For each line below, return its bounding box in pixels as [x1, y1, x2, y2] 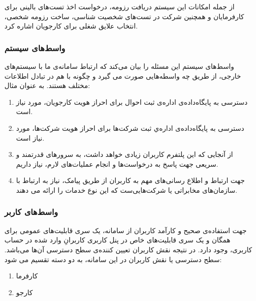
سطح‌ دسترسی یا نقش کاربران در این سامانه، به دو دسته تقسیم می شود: [4, 254, 222, 264]
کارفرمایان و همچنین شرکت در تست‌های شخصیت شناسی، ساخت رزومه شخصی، [4, 11, 244, 21]
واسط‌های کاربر [4, 206, 58, 218]
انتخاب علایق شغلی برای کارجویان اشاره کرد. [4, 21, 138, 31]
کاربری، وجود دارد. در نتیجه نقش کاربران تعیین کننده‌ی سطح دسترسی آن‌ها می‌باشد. [4, 244, 253, 254]
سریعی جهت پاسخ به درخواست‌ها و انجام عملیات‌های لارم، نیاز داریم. [16, 158, 219, 169]
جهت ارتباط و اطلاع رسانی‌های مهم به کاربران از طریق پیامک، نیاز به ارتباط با [16, 175, 245, 185]
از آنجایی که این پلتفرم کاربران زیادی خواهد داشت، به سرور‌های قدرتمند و [16, 149, 233, 159]
